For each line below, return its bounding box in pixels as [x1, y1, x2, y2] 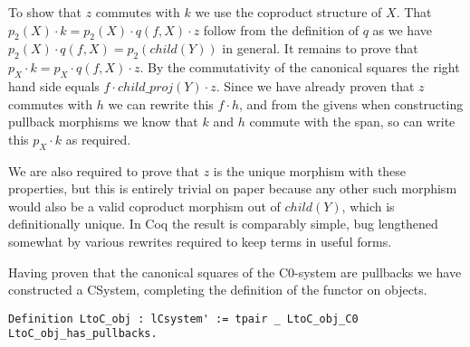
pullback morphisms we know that [8, 112, 198, 131]
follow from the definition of [203, 20, 360, 39]
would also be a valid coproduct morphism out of [8, 196, 281, 215]
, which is [341, 196, 395, 215]
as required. [65, 129, 131, 148]
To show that [8, 3, 82, 21]
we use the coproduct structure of [195, 3, 382, 21]
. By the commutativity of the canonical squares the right [139, 58, 460, 77]
